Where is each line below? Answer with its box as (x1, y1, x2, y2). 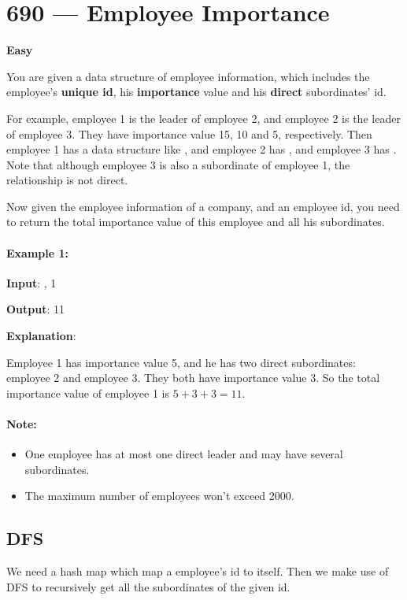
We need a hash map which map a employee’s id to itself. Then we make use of (6, 563, 389, 580)
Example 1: (6, 244, 68, 261)
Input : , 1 (6, 274, 57, 291)
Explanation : (6, 328, 76, 344)
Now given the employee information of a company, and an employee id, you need (6, 198, 400, 214)
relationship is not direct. (6, 172, 128, 188)
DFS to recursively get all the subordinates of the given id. (6, 578, 290, 594)
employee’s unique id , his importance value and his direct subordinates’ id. (6, 83, 387, 100)
